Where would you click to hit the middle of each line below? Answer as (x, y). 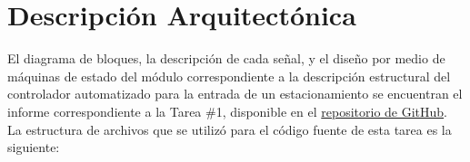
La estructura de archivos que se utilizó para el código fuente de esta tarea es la (230, 129)
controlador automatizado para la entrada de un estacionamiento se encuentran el (235, 94)
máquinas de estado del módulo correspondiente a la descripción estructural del (229, 76)
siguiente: (34, 147)
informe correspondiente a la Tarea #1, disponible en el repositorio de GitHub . (228, 111)
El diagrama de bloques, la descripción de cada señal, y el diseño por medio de (226, 58)
